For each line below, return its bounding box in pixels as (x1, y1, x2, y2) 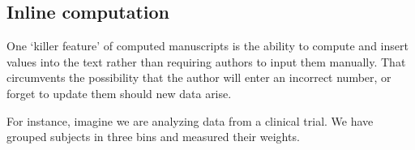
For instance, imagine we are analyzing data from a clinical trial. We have (6, 112, 374, 129)
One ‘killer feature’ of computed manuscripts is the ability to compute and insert (6, 37, 409, 54)
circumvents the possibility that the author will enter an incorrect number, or (6, 69, 391, 86)
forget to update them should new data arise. (6, 84, 232, 101)
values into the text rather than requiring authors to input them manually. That (6, 53, 406, 70)
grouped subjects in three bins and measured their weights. (6, 128, 300, 145)
